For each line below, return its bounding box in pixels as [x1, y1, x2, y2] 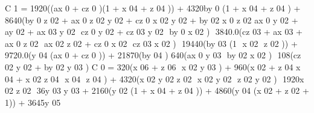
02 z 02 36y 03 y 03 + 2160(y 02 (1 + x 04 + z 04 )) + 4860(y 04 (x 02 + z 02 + [5, 84, 309, 97]
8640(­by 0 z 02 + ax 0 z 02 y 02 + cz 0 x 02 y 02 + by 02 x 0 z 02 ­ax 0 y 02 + [5, 13, 298, 26]
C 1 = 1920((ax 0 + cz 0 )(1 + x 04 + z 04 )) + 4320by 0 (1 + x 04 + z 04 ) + [5, 2, 301, 14]
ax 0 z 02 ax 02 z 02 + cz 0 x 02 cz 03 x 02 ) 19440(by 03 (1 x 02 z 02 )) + [5, 37, 298, 49]
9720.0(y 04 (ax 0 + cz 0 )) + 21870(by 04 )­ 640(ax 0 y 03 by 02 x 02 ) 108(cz [5, 49, 301, 61]
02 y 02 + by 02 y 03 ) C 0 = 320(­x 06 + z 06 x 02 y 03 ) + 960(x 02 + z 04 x [5, 60, 301, 73]
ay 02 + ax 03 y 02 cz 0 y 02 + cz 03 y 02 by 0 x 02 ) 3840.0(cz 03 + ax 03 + [5, 25, 303, 38]
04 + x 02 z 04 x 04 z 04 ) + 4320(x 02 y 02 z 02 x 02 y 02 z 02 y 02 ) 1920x [5, 72, 304, 85]
